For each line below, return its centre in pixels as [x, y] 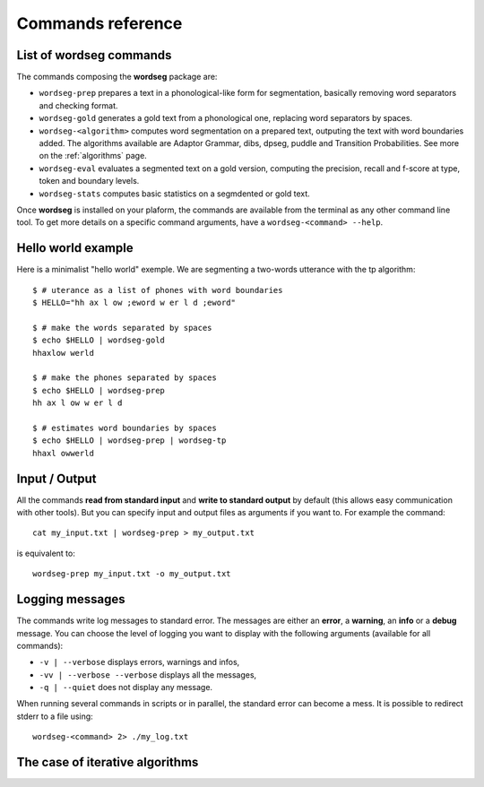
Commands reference [99, 23]
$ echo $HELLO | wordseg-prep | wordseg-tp [130, 441]
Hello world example [75, 248]
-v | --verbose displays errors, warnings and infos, [139, 662]
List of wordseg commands [94, 55]
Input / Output [57, 478]
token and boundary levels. [89, 181]
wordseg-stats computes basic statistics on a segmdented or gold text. [175, 194]
